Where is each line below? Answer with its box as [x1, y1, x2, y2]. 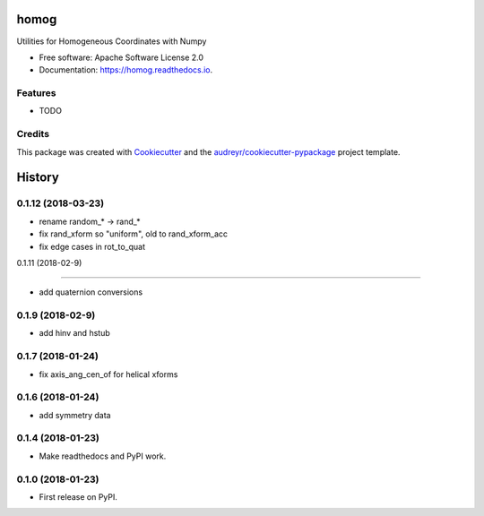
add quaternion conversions [39, 287, 143, 297]
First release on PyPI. [39, 492, 118, 502]
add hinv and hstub [39, 328, 111, 339]
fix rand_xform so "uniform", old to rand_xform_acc [39, 228, 229, 239]
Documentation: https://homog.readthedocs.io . [39, 64, 213, 75]
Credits [16, 128, 49, 141]
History [16, 170, 60, 185]
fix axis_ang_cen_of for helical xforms [39, 368, 178, 380]
